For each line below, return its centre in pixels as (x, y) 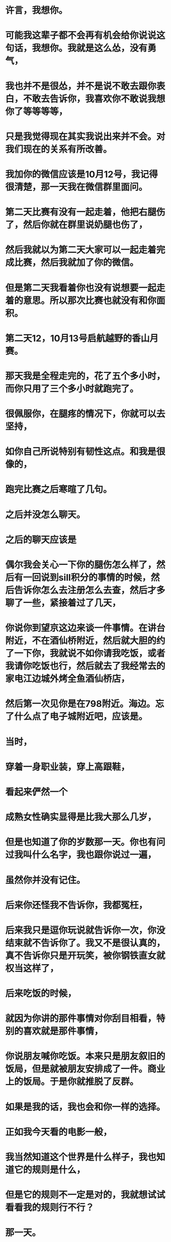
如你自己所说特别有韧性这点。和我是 (81, 452)
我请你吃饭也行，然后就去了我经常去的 (85, 666)
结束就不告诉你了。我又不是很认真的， (85, 943)
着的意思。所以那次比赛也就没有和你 (81, 300)
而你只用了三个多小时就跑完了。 (72, 389)
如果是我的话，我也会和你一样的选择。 (85, 1107)
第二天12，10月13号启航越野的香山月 (82, 338)
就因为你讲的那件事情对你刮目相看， (81, 1019)
